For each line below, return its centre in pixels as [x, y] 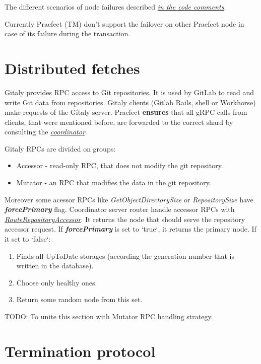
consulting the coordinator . [46, 132]
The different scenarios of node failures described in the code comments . [115, 7]
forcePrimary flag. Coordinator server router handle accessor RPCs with [120, 209]
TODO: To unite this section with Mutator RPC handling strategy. [109, 316]
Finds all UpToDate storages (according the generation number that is [125, 256]
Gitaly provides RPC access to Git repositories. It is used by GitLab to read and [129, 92]
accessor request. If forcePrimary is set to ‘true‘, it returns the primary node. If [130, 229]
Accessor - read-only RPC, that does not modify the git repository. [120, 165]
